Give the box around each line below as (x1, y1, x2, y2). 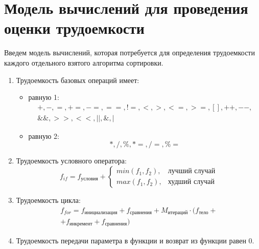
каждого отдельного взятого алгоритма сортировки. (4, 57, 163, 68)
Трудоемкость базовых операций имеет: (16, 74, 139, 85)
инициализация (84, 210, 117, 215)
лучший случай (168, 168, 216, 175)
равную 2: (28, 130, 59, 141)
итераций (168, 210, 188, 215)
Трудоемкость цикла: (16, 194, 81, 205)
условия (81, 176, 98, 182)
